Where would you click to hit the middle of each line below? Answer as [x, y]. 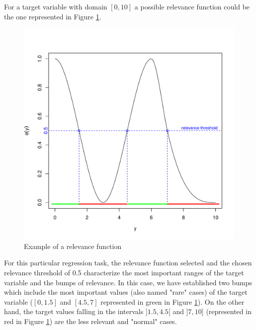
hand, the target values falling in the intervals [74, 311]
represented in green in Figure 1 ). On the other [172, 301]
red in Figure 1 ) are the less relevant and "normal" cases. [90, 321]
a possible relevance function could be [192, 6]
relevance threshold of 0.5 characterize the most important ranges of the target [124, 272]
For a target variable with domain [56, 6]
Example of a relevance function [73, 246]
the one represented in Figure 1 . [53, 16]
